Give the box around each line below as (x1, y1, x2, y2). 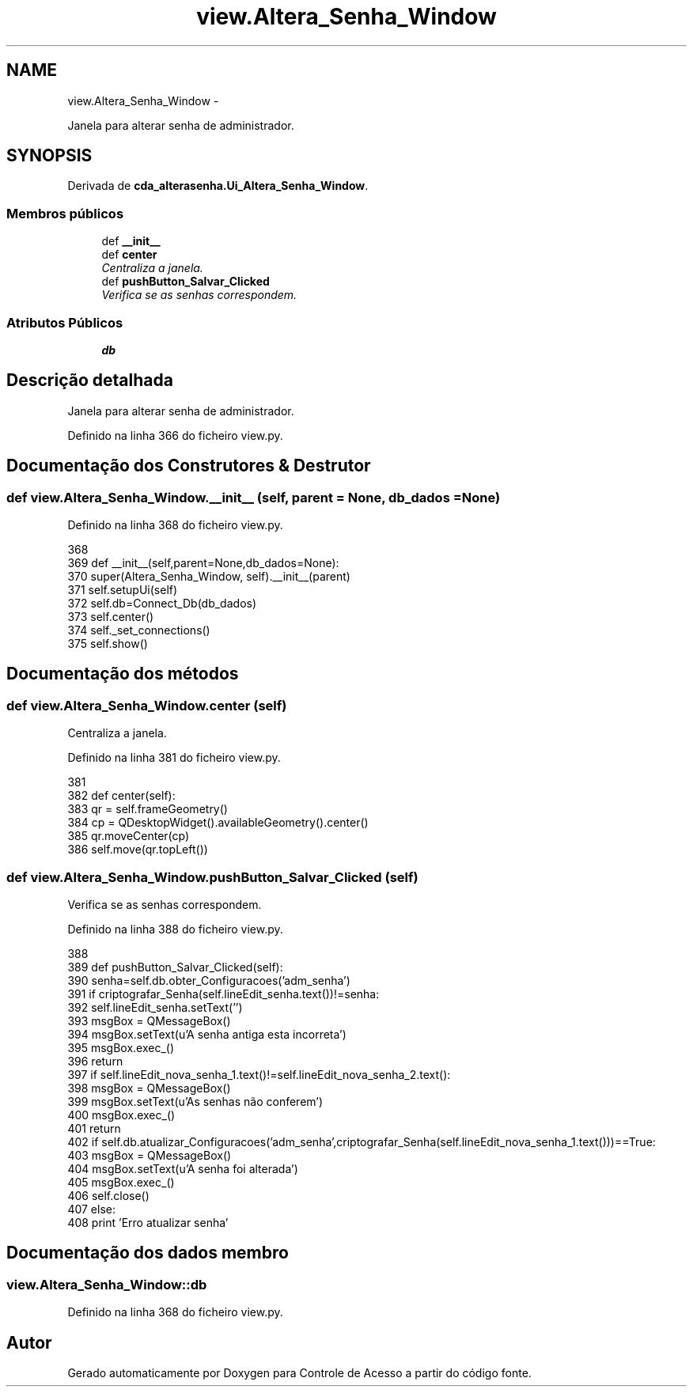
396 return (67, 1054, 123, 1068)
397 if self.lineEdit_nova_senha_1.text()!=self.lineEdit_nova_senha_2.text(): (67, 1067, 451, 1081)
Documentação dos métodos (6, 664, 239, 684)
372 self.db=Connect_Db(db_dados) (67, 596, 257, 610)
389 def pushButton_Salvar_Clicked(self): (67, 960, 283, 974)
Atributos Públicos (6, 314, 123, 331)
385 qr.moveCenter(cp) (67, 829, 190, 843)
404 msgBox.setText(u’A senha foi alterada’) (67, 1161, 298, 1175)
